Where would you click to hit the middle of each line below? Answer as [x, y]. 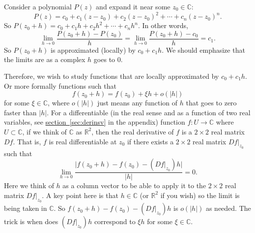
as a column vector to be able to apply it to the [134, 185]
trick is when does [31, 221]
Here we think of [29, 185]
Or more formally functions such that [60, 85]
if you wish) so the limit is [200, 195]
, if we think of [44, 131]
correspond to [115, 221]
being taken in [26, 208]
